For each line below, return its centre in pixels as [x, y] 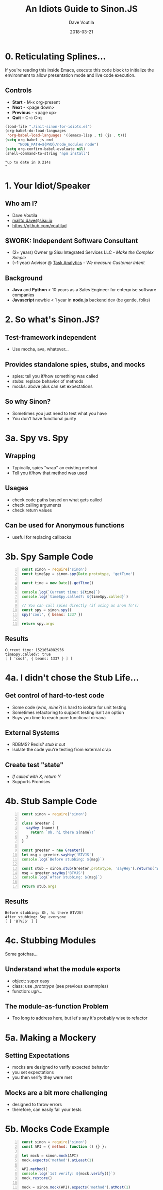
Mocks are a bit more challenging [56, 1093]
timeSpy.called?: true [28, 654]
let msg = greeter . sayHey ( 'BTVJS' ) [57, 855]
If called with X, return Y [36, 777]
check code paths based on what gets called [57, 500]
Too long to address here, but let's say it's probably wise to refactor [80, 1018]
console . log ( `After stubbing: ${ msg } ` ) [62, 877]
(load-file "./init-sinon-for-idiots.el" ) [49, 126]
